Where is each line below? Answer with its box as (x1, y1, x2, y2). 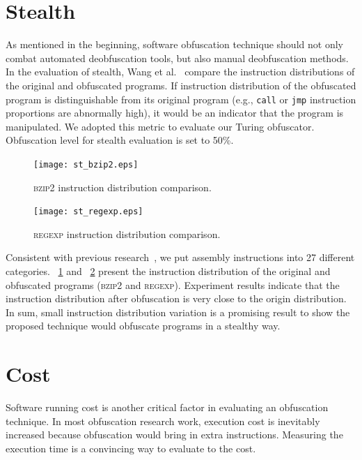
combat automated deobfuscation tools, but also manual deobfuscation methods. (6, 50, 349, 65)
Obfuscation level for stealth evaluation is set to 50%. (6, 133, 234, 147)
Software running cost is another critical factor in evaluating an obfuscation (6, 400, 329, 415)
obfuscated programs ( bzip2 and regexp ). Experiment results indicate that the (6, 277, 340, 292)
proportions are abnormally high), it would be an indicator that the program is (6, 105, 344, 120)
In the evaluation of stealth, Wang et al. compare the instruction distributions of (6, 64, 355, 79)
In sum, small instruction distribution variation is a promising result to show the (6, 304, 350, 319)
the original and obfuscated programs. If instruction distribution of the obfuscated (6, 77, 356, 92)
